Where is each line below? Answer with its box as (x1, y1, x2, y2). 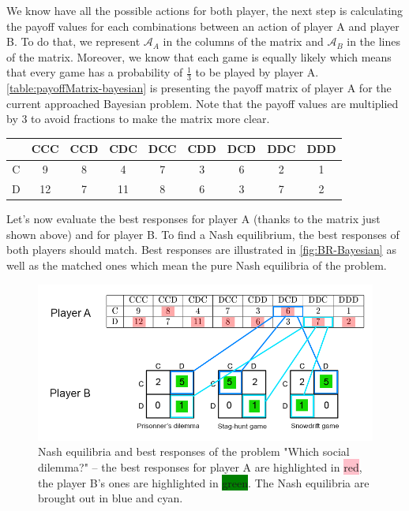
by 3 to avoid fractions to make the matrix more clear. (6, 110, 270, 127)
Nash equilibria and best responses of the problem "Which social (38, 443, 350, 460)
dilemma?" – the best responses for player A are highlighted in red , (38, 459, 362, 476)
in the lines (347, 33, 401, 50)
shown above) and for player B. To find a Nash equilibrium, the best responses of (6, 226, 400, 242)
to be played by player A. (195, 64, 319, 80)
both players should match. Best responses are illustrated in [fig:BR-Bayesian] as (6, 241, 396, 258)
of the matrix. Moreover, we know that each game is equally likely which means (6, 48, 392, 65)
